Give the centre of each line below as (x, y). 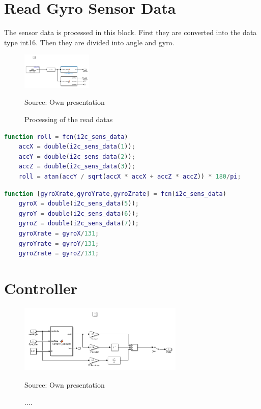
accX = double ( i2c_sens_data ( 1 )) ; (77, 147)
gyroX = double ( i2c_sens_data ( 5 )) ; (79, 204)
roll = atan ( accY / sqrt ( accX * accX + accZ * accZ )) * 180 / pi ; (130, 176)
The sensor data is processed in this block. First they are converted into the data (130, 32)
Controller (41, 288)
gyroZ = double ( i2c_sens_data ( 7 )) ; (79, 224)
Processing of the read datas (69, 119)
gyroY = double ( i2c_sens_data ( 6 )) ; (79, 213)
